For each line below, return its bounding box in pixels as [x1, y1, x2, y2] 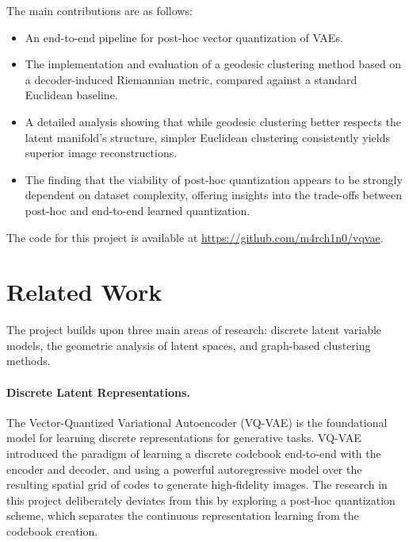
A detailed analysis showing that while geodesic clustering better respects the [25, 113, 402, 129]
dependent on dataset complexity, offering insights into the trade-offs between [25, 186, 402, 203]
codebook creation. [6, 522, 98, 539]
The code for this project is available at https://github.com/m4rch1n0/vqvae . [6, 229, 384, 245]
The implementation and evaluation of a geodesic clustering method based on [25, 56, 402, 72]
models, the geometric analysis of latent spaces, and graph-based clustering [6, 336, 371, 353]
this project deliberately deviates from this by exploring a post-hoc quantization [6, 491, 396, 508]
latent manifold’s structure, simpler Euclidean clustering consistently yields [25, 129, 390, 145]
